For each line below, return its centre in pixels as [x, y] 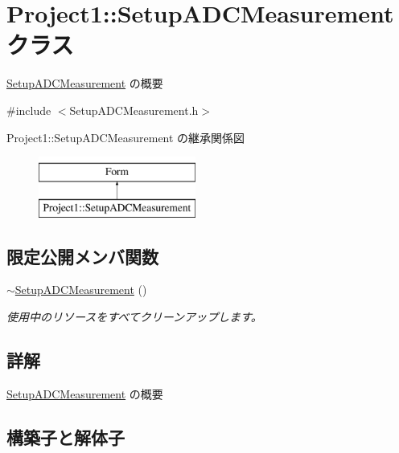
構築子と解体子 [66, 437]
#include [29, 110]
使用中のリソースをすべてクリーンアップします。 [134, 317]
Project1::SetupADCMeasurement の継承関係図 [126, 137]
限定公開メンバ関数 [82, 256]
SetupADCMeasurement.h [134, 110]
